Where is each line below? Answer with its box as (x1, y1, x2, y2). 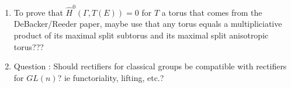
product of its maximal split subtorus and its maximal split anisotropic (13, 29, 269, 41)
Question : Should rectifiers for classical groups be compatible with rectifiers (13, 60, 287, 72)
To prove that (13, 6, 63, 18)
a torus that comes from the (161, 6, 262, 18)
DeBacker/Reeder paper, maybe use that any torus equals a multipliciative (13, 17, 282, 30)
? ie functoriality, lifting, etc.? (57, 71, 164, 83)
